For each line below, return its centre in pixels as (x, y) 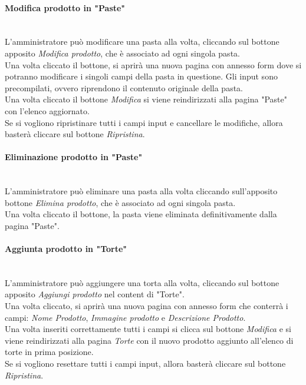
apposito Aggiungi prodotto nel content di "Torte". (95, 294)
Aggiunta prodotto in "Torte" (66, 249)
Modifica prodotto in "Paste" (65, 7)
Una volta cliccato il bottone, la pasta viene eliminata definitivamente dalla (141, 214)
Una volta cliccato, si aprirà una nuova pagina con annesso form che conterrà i (147, 306)
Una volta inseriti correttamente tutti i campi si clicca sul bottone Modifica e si (148, 329)
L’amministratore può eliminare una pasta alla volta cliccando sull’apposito (141, 191)
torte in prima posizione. (49, 352)
